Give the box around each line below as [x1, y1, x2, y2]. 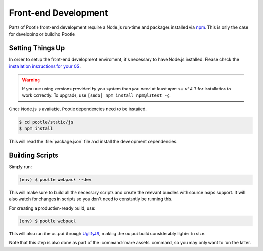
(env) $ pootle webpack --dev [19, 177, 92, 182]
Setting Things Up [9, 44, 65, 52]
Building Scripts [9, 151, 58, 159]
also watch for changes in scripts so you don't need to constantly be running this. [9, 196, 173, 202]
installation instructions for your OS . [9, 63, 81, 69]
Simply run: [9, 164, 32, 170]
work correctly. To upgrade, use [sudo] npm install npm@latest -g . [22, 92, 171, 98]
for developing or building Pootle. [9, 31, 76, 36]
